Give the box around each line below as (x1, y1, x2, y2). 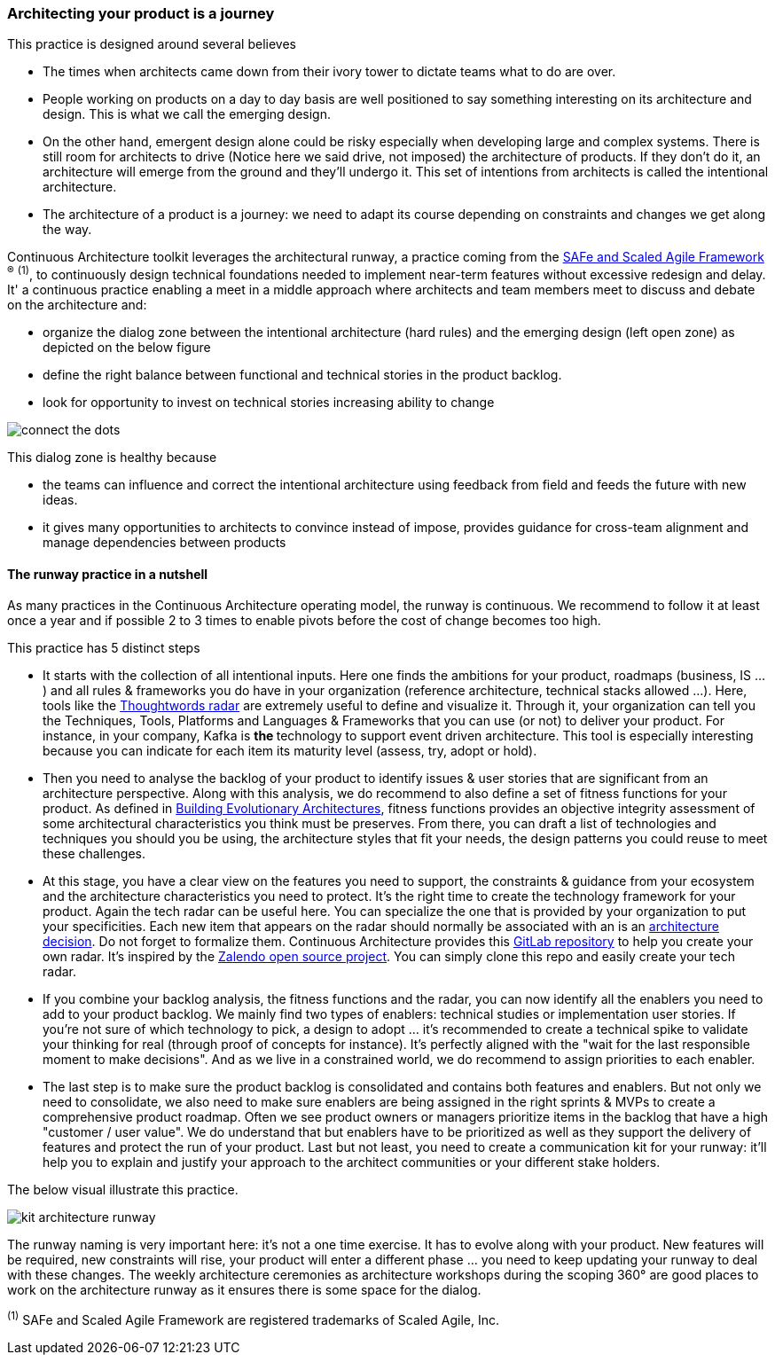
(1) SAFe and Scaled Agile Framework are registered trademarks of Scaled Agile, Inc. (7, 1310, 500, 1327)
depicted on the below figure (43, 340, 211, 356)
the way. (43, 222, 92, 238)
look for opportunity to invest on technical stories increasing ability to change (43, 395, 495, 411)
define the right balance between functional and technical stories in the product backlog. (43, 367, 562, 383)
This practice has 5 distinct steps (7, 640, 200, 656)
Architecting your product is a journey (7, 4, 275, 22)
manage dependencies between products (43, 535, 286, 551)
